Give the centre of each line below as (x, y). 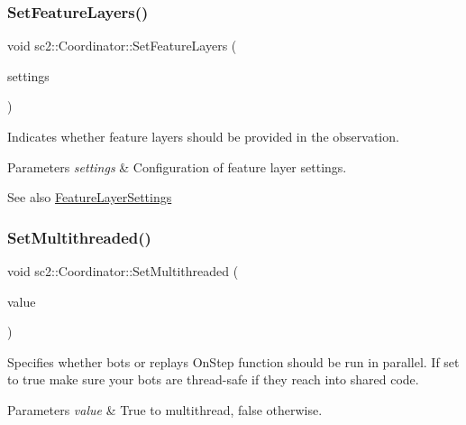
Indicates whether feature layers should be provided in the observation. (203, 136)
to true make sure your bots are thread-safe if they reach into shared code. (213, 379)
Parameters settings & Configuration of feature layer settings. (177, 166)
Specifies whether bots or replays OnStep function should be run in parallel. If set (233, 361)
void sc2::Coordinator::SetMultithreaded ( (123, 271)
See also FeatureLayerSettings (90, 197)
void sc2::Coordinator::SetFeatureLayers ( (122, 46)
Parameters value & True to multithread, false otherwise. (165, 409)
